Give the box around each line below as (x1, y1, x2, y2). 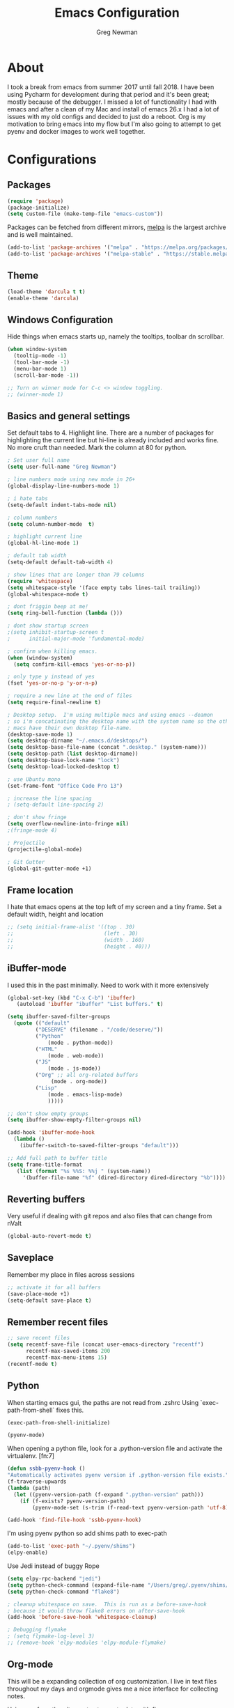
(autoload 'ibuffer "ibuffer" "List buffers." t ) (16, 1001, 164, 1008)
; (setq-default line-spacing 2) (7, 801, 104, 809)
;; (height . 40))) (7, 942, 151, 950)
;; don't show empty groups (7, 1110, 89, 1117)
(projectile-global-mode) (7, 846, 82, 853)
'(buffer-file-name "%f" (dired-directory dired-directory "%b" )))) (22, 1174, 226, 1181)
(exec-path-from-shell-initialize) (7, 1419, 111, 1426)
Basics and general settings (7, 410, 130, 422)
